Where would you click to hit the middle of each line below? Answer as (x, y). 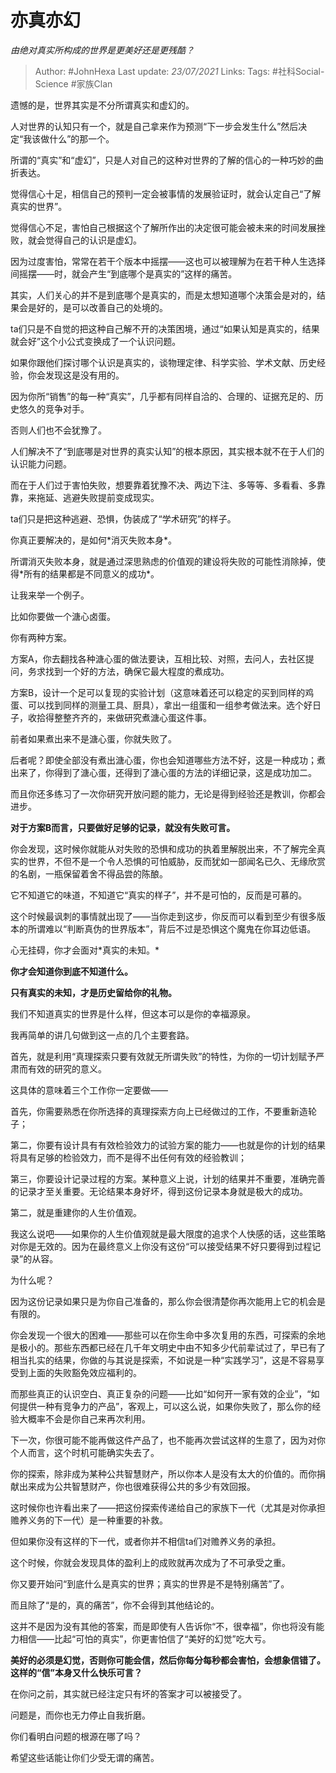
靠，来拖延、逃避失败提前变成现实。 (85, 497)
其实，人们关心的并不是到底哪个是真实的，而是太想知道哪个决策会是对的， (163, 295)
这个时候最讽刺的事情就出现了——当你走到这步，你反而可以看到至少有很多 (163, 916)
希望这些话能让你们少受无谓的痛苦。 (85, 1757)
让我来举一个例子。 (50, 595)
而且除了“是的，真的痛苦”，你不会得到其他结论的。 (115, 1605)
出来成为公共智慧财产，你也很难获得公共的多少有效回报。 (137, 1486)
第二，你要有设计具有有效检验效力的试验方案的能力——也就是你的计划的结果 (168, 1145)
